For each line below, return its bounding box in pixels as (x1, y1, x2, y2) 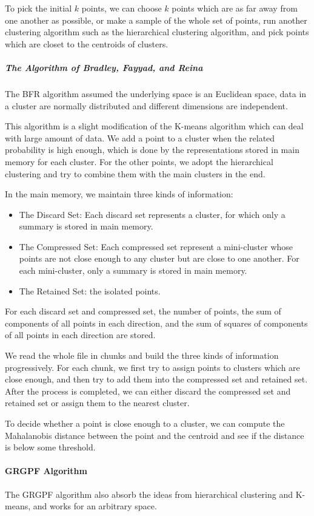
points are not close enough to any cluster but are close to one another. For (19, 252, 299, 265)
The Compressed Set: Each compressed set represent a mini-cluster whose (19, 240, 293, 253)
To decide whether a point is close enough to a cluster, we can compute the (5, 417, 285, 429)
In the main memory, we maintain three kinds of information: (5, 188, 233, 200)
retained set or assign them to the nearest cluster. (5, 396, 190, 409)
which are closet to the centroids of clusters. (5, 37, 169, 50)
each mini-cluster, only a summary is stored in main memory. (19, 264, 247, 277)
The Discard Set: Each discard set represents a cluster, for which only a (19, 208, 286, 220)
